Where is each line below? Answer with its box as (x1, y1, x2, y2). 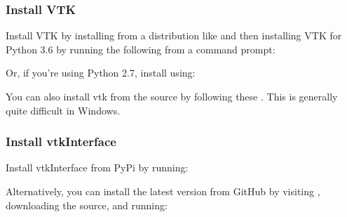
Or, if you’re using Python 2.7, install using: (6, 65, 196, 80)
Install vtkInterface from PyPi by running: (6, 160, 189, 175)
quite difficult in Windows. (6, 103, 121, 117)
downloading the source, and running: (6, 197, 168, 212)
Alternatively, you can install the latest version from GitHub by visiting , (6, 184, 320, 198)
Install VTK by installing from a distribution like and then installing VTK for (6, 28, 342, 43)
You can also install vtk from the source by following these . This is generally (6, 89, 338, 103)
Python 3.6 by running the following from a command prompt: (6, 41, 275, 56)
